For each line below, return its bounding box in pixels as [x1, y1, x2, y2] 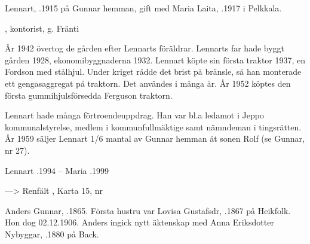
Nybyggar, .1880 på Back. [5, 227, 99, 240]
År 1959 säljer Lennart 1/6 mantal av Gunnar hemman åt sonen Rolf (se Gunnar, [5, 132, 305, 145]
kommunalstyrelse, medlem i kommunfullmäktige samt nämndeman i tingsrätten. [5, 120, 302, 133]
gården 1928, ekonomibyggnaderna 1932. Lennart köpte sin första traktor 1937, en [5, 53, 306, 66]
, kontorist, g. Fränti [5, 22, 79, 34]
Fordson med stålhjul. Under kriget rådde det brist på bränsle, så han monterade [5, 65, 302, 78]
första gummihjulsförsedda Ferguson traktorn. [5, 89, 173, 101]
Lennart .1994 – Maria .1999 [5, 164, 109, 176]
